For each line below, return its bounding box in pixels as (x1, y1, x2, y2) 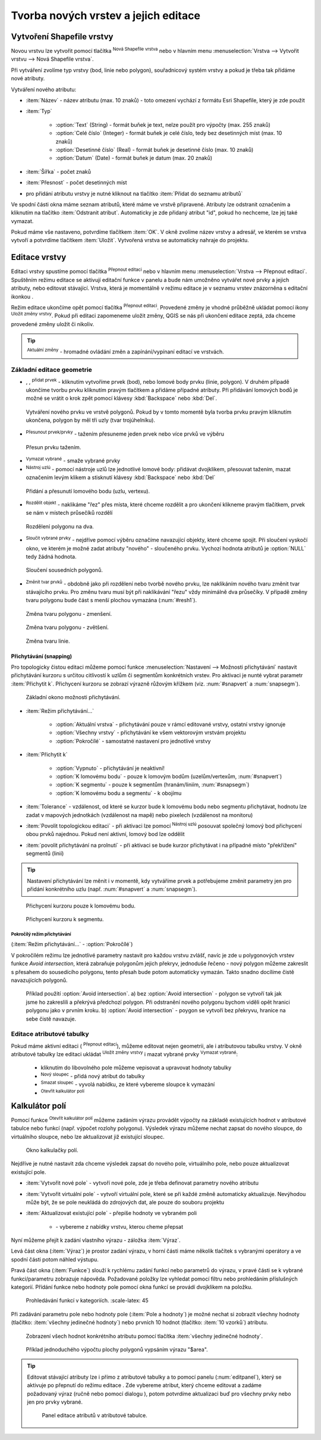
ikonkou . (11, 293, 34, 300)
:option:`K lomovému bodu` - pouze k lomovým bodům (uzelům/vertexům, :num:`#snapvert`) (55, 772, 282, 780)
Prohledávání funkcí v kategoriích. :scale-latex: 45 (26, 1297, 149, 1304)
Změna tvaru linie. (26, 637, 70, 644)
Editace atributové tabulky (11, 1030, 89, 1038)
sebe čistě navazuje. (26, 1015, 77, 1022)
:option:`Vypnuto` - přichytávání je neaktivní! (55, 765, 165, 772)
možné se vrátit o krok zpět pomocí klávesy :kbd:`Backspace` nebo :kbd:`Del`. (26, 395, 217, 402)
